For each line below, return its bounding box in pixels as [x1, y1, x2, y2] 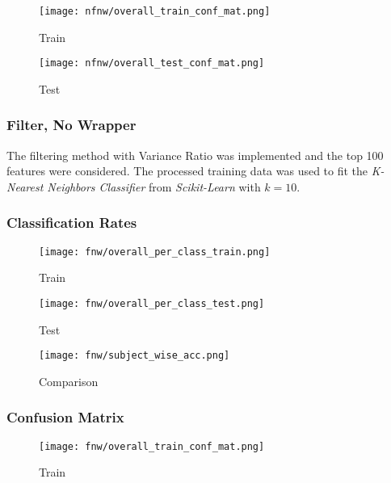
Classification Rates [6, 212, 137, 233]
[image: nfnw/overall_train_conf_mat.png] [39, 6, 271, 17]
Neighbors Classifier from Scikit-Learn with [47, 178, 261, 195]
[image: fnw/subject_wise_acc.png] [39, 350, 230, 362]
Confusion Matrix [6, 407, 124, 427]
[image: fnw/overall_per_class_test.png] [39, 297, 265, 309]
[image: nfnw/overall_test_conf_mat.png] [39, 57, 265, 69]
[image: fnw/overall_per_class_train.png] [39, 246, 271, 258]
